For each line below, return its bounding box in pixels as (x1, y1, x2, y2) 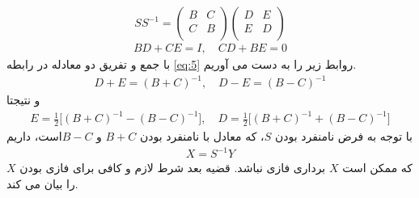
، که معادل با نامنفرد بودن (139, 128, 265, 145)
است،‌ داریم (6, 128, 62, 145)
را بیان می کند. (6, 175, 78, 192)
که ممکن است (342, 159, 413, 176)
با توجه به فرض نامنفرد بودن (274, 128, 413, 145)
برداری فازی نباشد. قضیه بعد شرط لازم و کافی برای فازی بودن (19, 159, 326, 176)
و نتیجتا (6, 91, 40, 108)
